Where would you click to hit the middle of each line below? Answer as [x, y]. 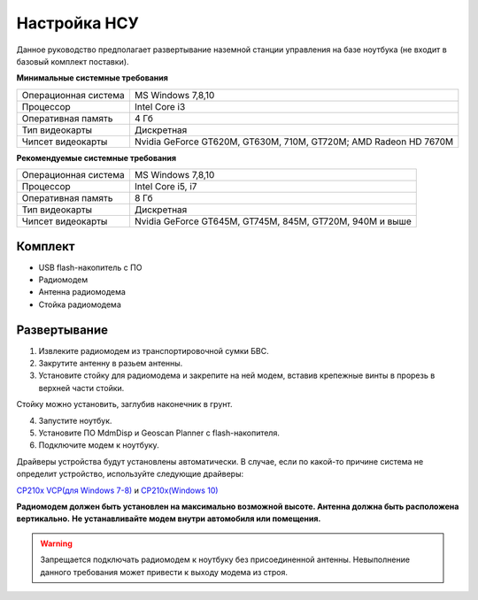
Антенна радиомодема [82, 292]
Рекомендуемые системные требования [96, 158]
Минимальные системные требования [92, 78]
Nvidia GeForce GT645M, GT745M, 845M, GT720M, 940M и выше [273, 221]
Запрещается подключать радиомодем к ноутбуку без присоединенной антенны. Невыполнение [225, 560]
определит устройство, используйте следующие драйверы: [130, 474]
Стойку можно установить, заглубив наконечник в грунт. [124, 404]
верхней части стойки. [81, 388]
